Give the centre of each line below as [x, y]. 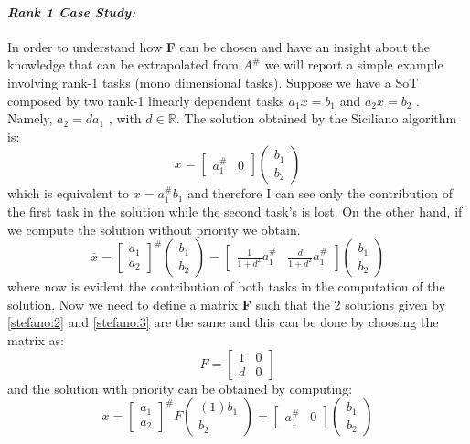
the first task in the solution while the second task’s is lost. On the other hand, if [235, 211]
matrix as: [36, 339]
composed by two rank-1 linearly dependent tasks [146, 100]
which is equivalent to [69, 193]
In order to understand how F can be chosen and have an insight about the [219, 46]
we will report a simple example [354, 64]
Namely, [30, 118]
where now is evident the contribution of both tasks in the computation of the [226, 286]
